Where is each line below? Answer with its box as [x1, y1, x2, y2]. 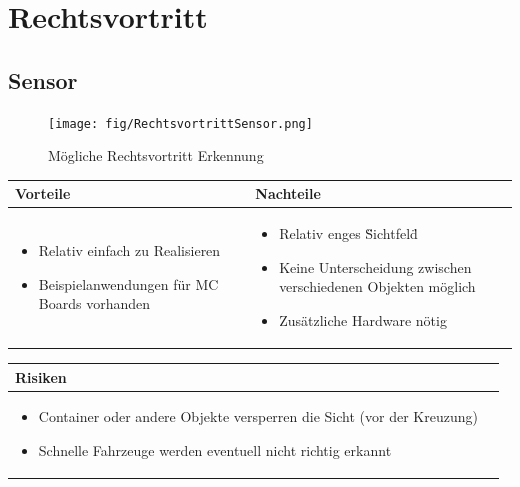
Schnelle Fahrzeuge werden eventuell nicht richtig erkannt [38, 439, 392, 460]
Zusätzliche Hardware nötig [279, 309, 447, 330]
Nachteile [255, 183, 321, 204]
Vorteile [15, 183, 71, 204]
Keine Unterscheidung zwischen [279, 256, 472, 277]
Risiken [15, 366, 67, 387]
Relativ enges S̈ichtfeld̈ [279, 223, 418, 244]
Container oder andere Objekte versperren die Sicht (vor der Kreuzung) [38, 406, 478, 427]
